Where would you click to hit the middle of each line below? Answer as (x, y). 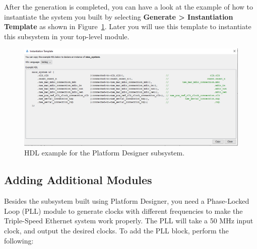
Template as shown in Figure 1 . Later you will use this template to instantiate (128, 26)
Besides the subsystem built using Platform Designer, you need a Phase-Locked (127, 201)
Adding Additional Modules (78, 180)
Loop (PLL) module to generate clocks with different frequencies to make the (123, 211)
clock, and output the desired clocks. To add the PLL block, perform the (116, 230)
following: (19, 240)
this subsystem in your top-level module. (67, 36)
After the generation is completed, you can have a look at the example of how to (129, 7)
